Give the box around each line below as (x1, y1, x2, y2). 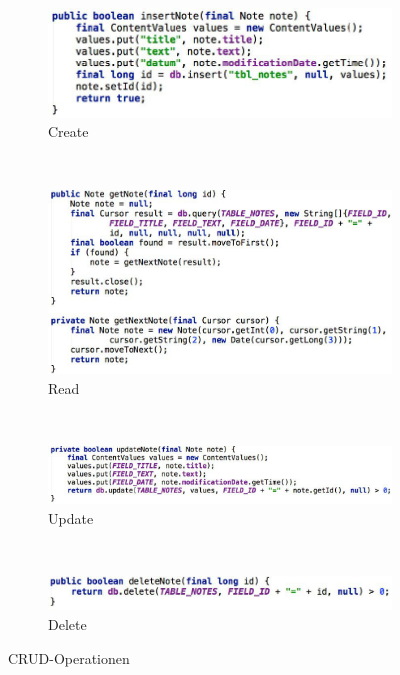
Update (48, 507, 94, 528)
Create (48, 121, 89, 142)
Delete (48, 613, 87, 634)
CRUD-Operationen (8, 647, 130, 668)
